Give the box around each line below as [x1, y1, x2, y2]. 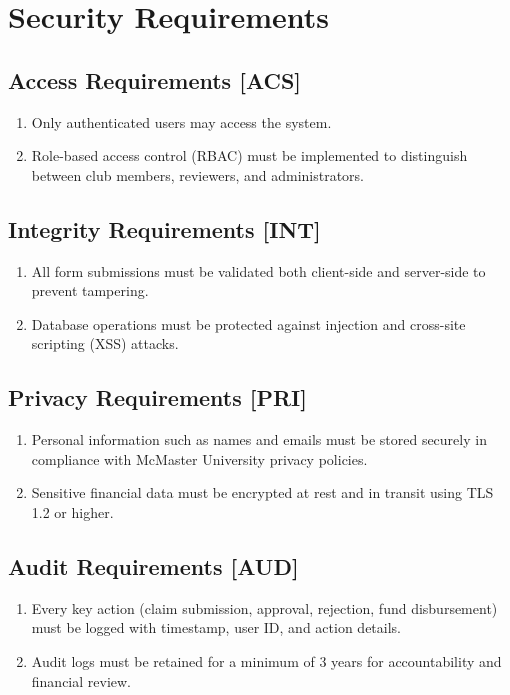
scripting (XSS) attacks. [31, 333, 179, 354]
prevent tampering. [31, 280, 149, 301]
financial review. [31, 670, 132, 691]
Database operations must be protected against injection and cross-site [31, 313, 466, 334]
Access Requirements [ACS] [8, 64, 302, 95]
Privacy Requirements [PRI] [8, 382, 307, 413]
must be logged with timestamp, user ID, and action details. [31, 617, 401, 638]
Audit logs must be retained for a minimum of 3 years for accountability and [31, 650, 502, 671]
